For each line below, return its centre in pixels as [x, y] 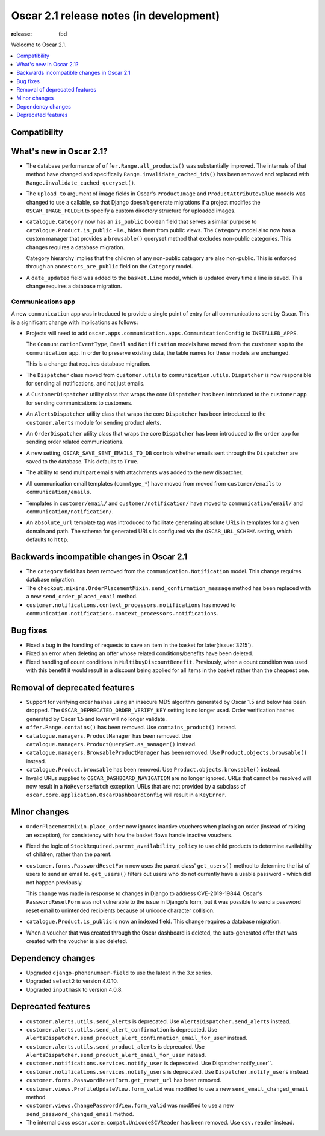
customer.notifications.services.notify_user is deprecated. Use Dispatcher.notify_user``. [150, 1063]
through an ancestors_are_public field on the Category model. [110, 267]
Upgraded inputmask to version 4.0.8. [74, 989]
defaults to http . [47, 539]
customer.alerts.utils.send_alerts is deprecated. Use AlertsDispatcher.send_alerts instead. [159, 1021]
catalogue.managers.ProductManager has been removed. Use [109, 735]
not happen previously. [55, 882]
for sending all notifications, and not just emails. [85, 383]
